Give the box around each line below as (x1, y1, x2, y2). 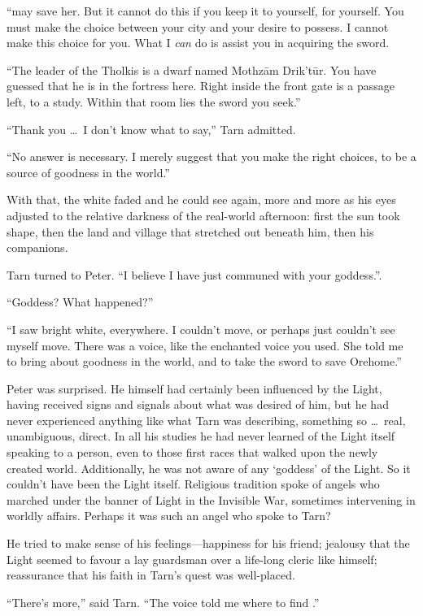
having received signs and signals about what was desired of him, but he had (7, 396, 389, 413)
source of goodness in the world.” (7, 163, 170, 180)
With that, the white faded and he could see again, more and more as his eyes (7, 191, 396, 208)
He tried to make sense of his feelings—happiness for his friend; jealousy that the (7, 535, 410, 552)
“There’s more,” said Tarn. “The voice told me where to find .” (7, 593, 320, 610)
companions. (7, 239, 68, 256)
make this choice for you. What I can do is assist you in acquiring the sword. (7, 34, 390, 51)
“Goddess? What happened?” (7, 293, 154, 310)
